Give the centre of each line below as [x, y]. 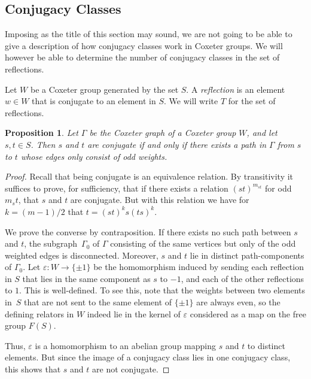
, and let [262, 133]
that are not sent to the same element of [98, 302]
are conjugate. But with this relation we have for [160, 200]
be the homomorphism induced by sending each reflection [199, 267]
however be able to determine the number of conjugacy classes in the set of [142, 57]
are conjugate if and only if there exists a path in [177, 144]
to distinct [266, 345]
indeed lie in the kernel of [134, 313]
